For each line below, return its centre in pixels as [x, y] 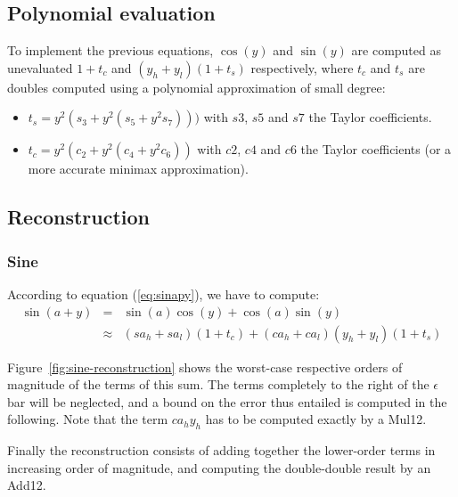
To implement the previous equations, [110, 50]
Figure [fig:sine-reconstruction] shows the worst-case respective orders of [205, 367]
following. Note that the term [88, 419]
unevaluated [40, 67]
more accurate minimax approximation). [138, 169]
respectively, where [302, 67]
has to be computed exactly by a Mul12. [316, 419]
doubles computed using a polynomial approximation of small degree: [196, 87]
